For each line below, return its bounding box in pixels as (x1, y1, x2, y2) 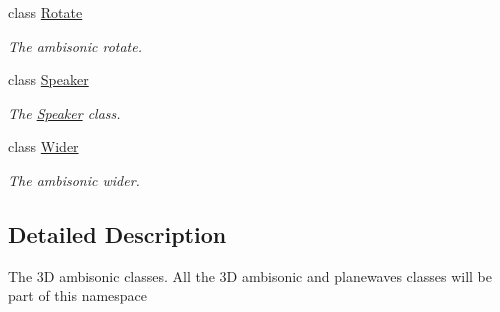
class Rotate (8, 2, 83, 22)
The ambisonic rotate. (8, 35, 143, 56)
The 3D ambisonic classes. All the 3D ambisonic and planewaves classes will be (8, 265, 492, 286)
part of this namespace (8, 285, 148, 306)
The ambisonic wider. (8, 169, 140, 190)
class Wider (8, 136, 79, 157)
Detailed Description (8, 218, 227, 249)
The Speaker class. (8, 102, 121, 123)
